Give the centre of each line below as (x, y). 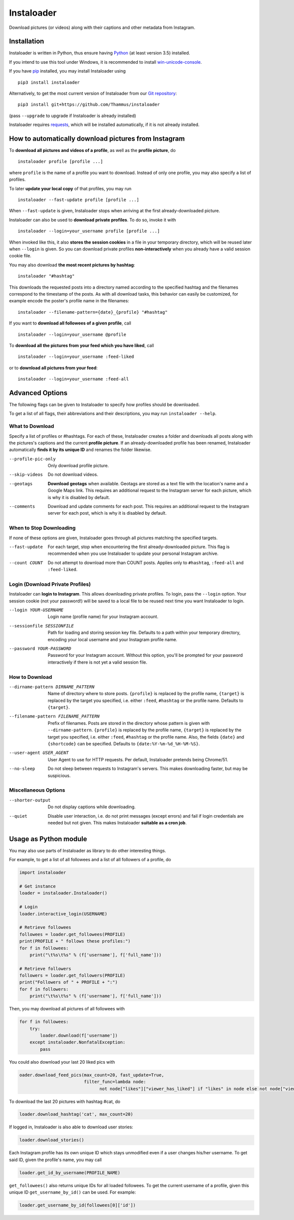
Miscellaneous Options (37, 790)
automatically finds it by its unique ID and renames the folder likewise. (80, 450)
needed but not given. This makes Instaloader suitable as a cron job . (117, 822)
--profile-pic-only (32, 459)
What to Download (32, 426)
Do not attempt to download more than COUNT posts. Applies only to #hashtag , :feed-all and (146, 562)
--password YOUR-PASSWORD (40, 649)
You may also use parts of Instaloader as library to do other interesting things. (87, 850)
